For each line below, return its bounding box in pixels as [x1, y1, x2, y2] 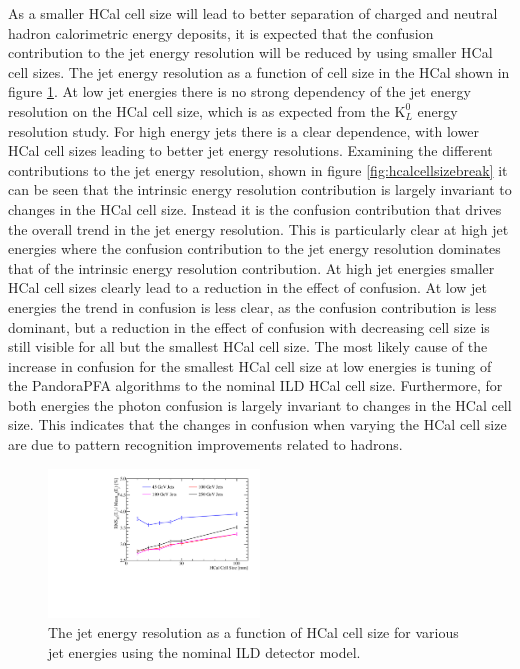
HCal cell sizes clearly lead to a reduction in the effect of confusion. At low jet [8, 277, 487, 298]
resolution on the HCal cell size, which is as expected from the [8, 100, 390, 121]
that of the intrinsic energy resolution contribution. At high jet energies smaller [8, 257, 495, 278]
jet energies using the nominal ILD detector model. [48, 641, 361, 662]
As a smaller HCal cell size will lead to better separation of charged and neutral [8, 3, 498, 23]
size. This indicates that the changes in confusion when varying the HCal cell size [8, 414, 507, 435]
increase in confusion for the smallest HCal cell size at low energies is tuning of [8, 355, 492, 376]
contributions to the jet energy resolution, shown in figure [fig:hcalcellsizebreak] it [8, 159, 508, 180]
